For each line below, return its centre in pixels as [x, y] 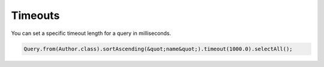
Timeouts [35, 15]
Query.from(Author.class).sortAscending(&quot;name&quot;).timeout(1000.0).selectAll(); [158, 49]
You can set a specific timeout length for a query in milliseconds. [91, 33]
